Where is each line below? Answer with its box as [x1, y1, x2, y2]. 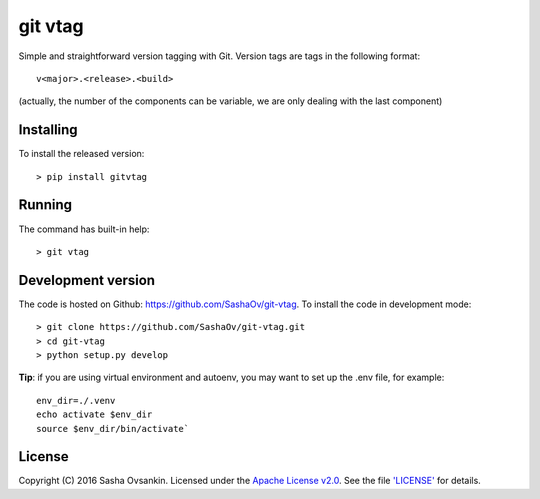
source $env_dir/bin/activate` [36, 423, 190, 434]
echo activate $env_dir [36, 409, 153, 420]
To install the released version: [18, 148, 145, 160]
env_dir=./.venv [36, 395, 116, 406]
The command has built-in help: [18, 223, 150, 235]
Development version [18, 271, 155, 289]
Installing [18, 121, 79, 139]
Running [18, 196, 73, 214]
